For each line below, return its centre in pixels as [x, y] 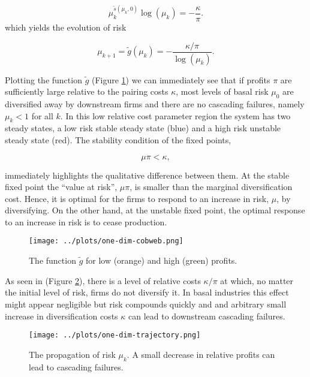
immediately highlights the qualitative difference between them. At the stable [147, 175]
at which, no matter [257, 280]
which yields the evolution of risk [66, 27]
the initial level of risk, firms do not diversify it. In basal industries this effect [147, 292]
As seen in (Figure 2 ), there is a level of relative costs [103, 280]
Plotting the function [43, 79]
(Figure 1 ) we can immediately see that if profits [181, 79]
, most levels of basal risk [222, 91]
